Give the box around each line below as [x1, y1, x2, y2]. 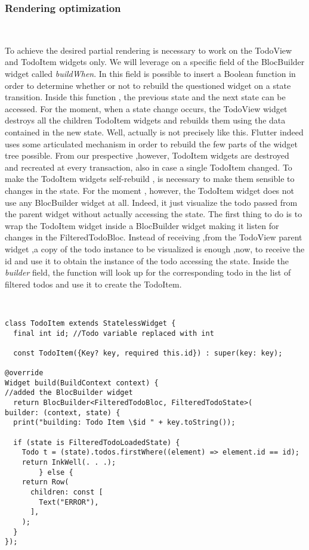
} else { [39, 468, 73, 477]
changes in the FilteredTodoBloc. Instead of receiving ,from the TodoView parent [5, 231, 302, 243]
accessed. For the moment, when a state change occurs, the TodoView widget [5, 102, 288, 115]
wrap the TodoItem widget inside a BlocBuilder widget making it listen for [5, 219, 279, 231]
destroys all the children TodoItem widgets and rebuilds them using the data [5, 114, 286, 126]
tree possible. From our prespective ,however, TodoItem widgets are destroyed [5, 149, 289, 162]
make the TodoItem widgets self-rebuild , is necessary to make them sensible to [5, 172, 295, 185]
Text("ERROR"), [39, 498, 99, 506]
